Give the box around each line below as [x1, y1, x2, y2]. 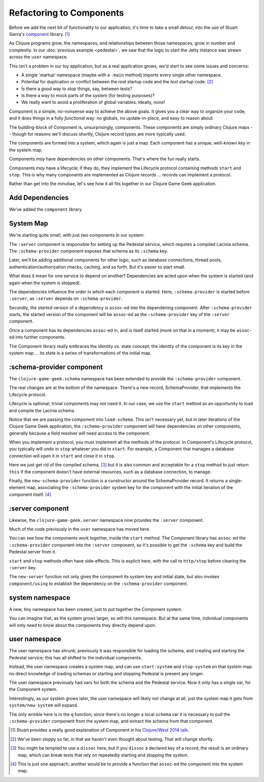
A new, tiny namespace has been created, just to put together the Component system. [9, 606, 183, 612]
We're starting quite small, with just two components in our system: [9, 232, 145, 238]
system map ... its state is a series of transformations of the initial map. [9, 350, 152, 356]
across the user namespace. [9, 54, 68, 60]
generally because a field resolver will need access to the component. [9, 430, 151, 436]
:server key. [9, 565, 37, 571]
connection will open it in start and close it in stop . [9, 453, 116, 459]
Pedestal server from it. [9, 549, 56, 555]
